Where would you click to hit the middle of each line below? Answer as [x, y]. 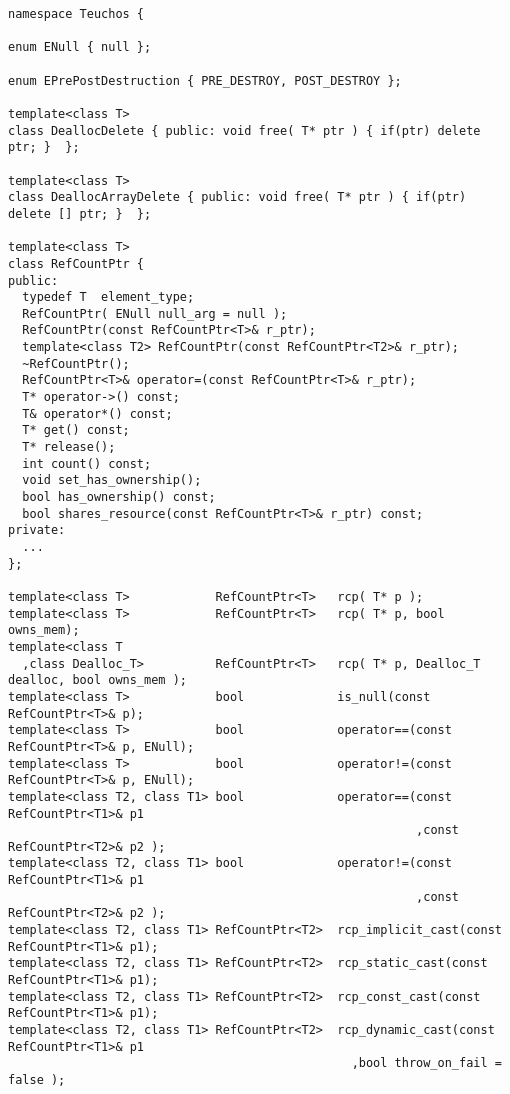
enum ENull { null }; [80, 47]
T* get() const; [76, 430]
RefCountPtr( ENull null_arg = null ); [155, 313]
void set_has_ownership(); [112, 480]
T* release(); [69, 447]
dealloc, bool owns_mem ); [97, 680]
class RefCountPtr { [76, 263]
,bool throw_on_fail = [426, 1063]
